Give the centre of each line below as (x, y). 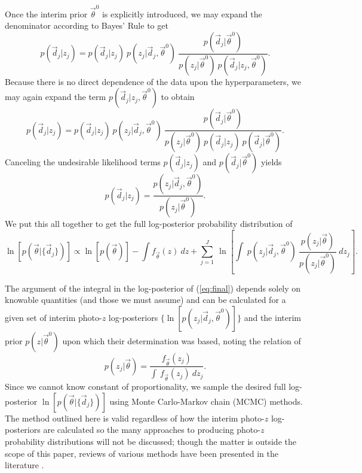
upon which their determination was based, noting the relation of (182, 340)
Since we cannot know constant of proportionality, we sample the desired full (145, 386)
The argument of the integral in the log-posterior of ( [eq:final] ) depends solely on (153, 288)
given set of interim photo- (53, 317)
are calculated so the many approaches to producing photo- (152, 430)
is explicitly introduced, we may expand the (182, 13)
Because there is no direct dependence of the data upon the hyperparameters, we (153, 81)
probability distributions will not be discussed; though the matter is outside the (151, 441)
